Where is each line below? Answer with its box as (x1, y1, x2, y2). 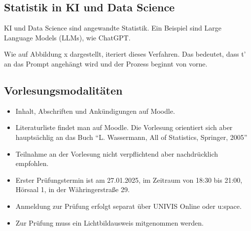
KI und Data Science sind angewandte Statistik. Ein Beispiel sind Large (4, 23, 221, 33)
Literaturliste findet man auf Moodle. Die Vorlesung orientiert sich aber (15, 122, 233, 132)
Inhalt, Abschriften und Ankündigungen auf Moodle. (15, 105, 175, 116)
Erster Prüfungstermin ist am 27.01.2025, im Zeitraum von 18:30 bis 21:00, (15, 174, 243, 185)
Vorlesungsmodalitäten (4, 82, 123, 98)
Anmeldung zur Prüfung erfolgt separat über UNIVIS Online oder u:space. (15, 200, 242, 211)
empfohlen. (15, 158, 49, 168)
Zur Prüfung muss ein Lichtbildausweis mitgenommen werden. (15, 217, 204, 228)
